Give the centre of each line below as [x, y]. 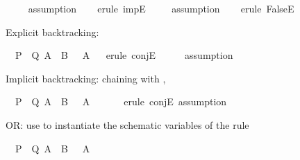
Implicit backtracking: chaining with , [86, 78]
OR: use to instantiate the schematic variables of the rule [127, 124]
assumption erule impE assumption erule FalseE [161, 8]
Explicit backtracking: [52, 32]
